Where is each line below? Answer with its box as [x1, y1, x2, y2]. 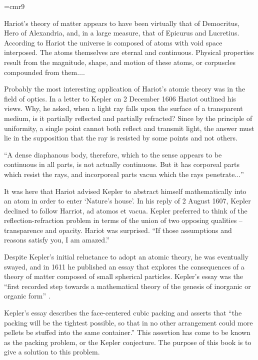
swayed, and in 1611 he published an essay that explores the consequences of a [4, 261, 244, 271]
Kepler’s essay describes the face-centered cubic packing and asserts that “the [4, 307, 242, 318]
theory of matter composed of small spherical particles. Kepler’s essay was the [4, 271, 243, 281]
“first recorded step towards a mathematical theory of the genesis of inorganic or [4, 280, 251, 291]
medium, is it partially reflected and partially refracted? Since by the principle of [4, 112, 252, 123]
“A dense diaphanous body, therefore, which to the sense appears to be [4, 149, 222, 159]
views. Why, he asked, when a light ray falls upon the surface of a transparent [4, 103, 243, 113]
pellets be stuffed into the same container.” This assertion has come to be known [4, 327, 250, 337]
